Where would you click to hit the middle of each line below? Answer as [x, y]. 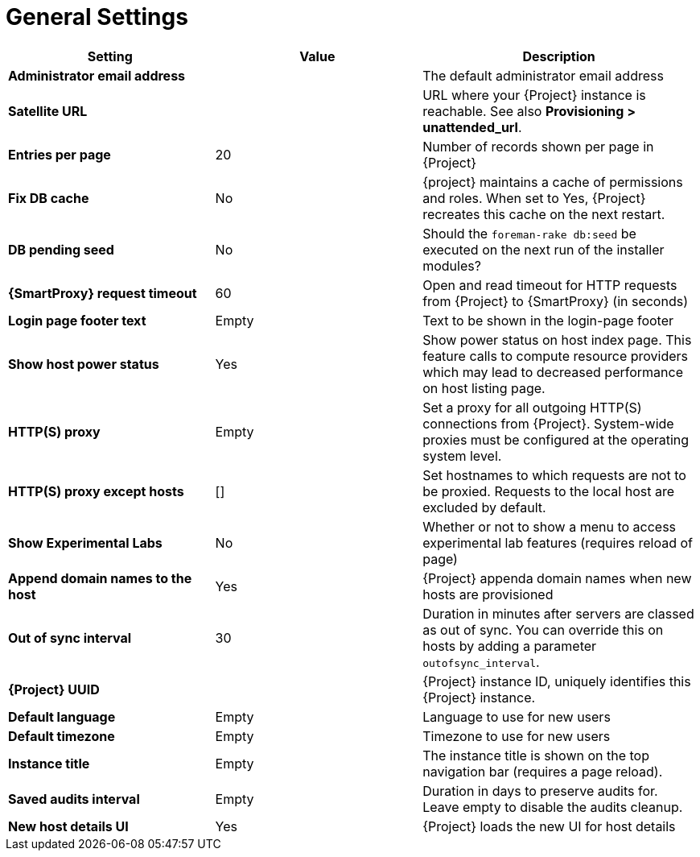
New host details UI [68, 826]
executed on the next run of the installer [544, 249]
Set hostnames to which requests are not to [554, 475]
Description [559, 56]
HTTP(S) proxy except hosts [96, 491]
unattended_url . [472, 127]
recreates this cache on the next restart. [544, 214]
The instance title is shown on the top [536, 755]
